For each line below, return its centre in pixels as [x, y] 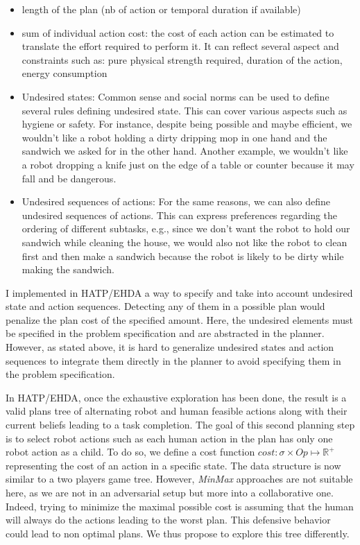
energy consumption [65, 73]
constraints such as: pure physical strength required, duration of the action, [182, 59]
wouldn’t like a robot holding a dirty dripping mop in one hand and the [174, 137]
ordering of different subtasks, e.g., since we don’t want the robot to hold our [186, 228]
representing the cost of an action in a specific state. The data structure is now [173, 465]
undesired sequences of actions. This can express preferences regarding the [180, 215]
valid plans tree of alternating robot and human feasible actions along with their [177, 411]
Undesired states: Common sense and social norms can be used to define [175, 96]
